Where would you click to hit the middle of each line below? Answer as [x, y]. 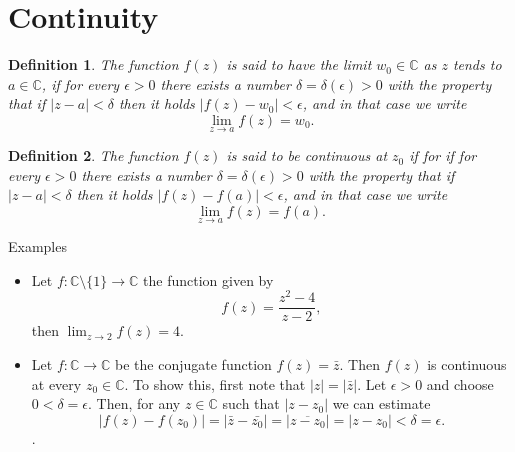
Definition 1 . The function [93, 64]
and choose [460, 383]
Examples [37, 246]
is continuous [467, 364]
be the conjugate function [193, 364]
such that [251, 403]
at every [56, 383]
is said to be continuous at [307, 155]
